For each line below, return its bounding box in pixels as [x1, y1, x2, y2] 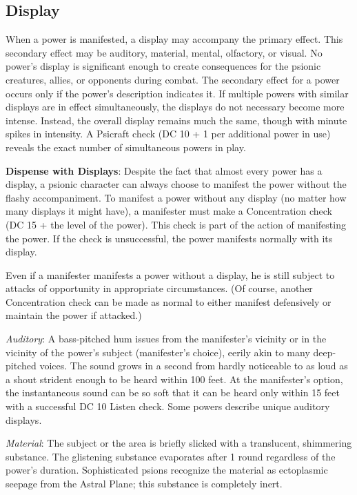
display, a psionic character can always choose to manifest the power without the [6, 177, 347, 191]
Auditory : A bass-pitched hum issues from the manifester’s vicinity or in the [6, 331, 327, 346]
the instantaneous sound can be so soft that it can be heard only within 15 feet [6, 385, 340, 400]
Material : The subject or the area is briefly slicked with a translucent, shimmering [6, 436, 352, 450]
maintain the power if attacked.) [6, 308, 142, 322]
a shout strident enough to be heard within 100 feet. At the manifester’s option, [6, 371, 343, 386]
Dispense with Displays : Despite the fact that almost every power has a [6, 163, 323, 177]
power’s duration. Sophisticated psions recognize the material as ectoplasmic [6, 463, 328, 477]
